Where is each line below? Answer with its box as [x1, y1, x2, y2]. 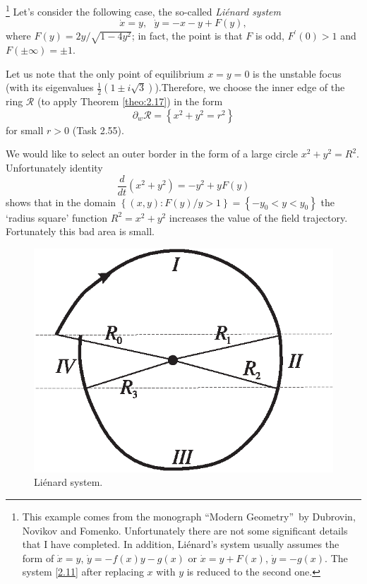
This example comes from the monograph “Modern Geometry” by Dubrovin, [22, 509, 356, 523]
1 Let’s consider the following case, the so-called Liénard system [6, 2, 281, 18]
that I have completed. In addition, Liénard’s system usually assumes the [22, 537, 339, 552]
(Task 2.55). [72, 122, 124, 137]
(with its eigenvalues [6, 80, 94, 95]
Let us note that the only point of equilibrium [6, 66, 205, 81]
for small [6, 122, 44, 137]
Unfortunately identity [6, 160, 103, 174]
